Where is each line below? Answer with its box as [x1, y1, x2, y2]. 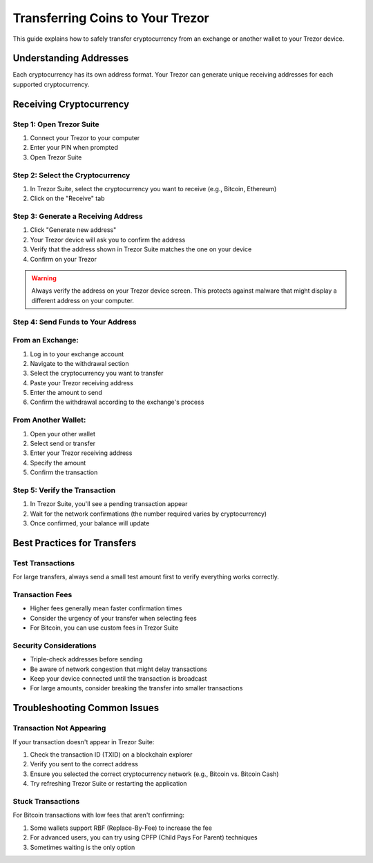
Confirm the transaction [30, 468, 98, 476]
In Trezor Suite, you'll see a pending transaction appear [30, 500, 188, 508]
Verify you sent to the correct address [30, 760, 138, 768]
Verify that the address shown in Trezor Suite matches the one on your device [30, 245, 252, 253]
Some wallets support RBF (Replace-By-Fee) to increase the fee [30, 824, 212, 832]
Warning [31, 274, 57, 282]
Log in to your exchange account [30, 349, 124, 358]
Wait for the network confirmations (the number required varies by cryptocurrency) [30, 510, 267, 518]
